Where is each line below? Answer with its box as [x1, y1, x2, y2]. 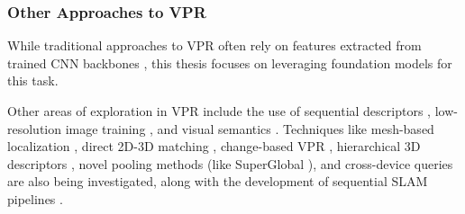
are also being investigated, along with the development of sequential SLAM [7, 172, 428, 191]
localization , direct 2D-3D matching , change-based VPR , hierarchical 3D [7, 137, 421, 156]
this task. [7, 71, 59, 90]
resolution [7, 119, 62, 138]
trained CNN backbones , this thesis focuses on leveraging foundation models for [7, 53, 452, 72]
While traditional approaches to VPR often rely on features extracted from [7, 36, 422, 55]
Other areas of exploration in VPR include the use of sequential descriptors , [7, 102, 431, 120]
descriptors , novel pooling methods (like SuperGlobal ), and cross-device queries [7, 154, 453, 173]
